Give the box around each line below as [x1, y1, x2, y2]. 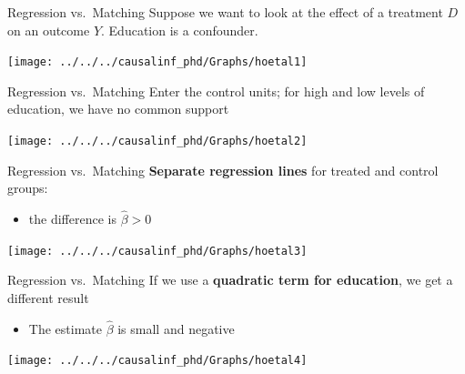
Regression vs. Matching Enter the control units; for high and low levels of [7, 81, 425, 100]
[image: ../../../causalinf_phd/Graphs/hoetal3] [7, 244, 308, 258]
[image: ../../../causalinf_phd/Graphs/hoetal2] [7, 135, 308, 148]
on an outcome [7, 20, 90, 39]
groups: [7, 178, 48, 197]
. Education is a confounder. [101, 20, 258, 39]
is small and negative [117, 318, 235, 338]
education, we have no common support [7, 99, 229, 118]
